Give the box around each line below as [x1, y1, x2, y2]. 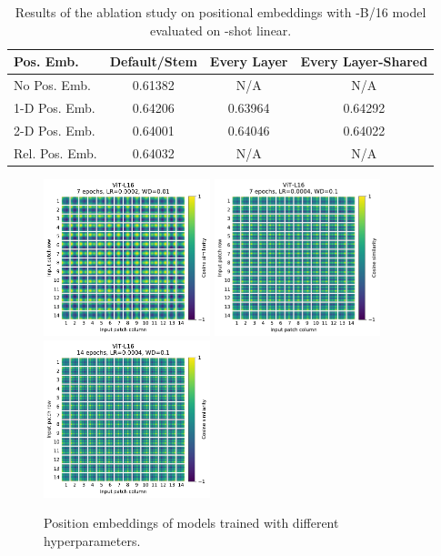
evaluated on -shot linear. [149, 20, 292, 39]
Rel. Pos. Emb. [14, 143, 97, 162]
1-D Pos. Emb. [14, 97, 95, 116]
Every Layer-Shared [300, 52, 428, 71]
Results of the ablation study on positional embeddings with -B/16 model [15, 3, 426, 21]
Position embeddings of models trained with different [44, 513, 339, 532]
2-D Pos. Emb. [14, 120, 95, 139]
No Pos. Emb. [14, 76, 91, 95]
